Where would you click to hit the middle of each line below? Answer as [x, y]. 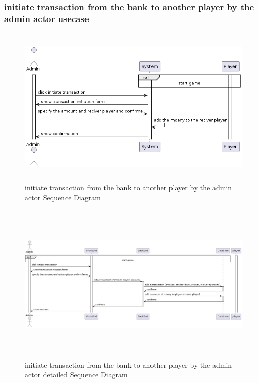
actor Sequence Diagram [63, 197]
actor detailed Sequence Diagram [76, 375]
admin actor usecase [47, 18]
